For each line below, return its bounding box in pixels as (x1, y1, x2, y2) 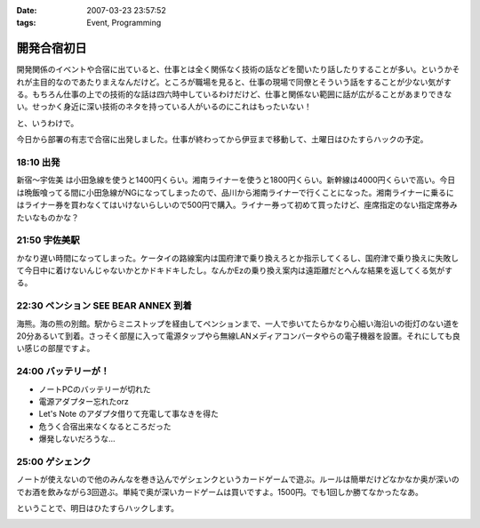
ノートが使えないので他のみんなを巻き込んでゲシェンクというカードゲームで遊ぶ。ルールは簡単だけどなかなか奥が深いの (16, 474, 460, 484)
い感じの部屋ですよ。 (16, 343, 95, 354)
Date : (16, 5, 37, 15)
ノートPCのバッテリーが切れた (38, 383, 151, 395)
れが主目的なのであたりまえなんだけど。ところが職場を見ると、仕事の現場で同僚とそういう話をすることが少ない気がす (16, 76, 452, 87)
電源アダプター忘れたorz (38, 396, 129, 406)
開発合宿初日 (16, 41, 87, 56)
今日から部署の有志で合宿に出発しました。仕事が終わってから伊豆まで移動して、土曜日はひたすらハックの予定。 (16, 134, 428, 145)
